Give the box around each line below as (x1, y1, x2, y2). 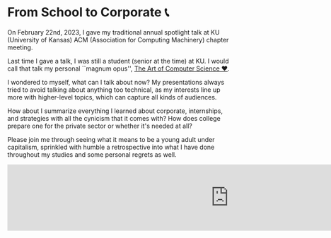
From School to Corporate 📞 (7, 4, 170, 20)
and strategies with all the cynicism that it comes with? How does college (7, 114, 221, 122)
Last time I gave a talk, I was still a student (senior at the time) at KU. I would (7, 56, 229, 65)
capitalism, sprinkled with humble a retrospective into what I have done (7, 143, 215, 151)
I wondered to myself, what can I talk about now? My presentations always (7, 78, 225, 86)
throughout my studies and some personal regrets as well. (7, 150, 177, 159)
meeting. (7, 43, 33, 52)
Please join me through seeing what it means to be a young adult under (7, 135, 215, 143)
